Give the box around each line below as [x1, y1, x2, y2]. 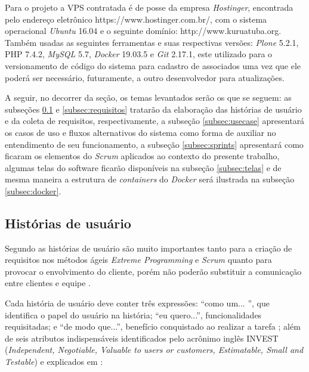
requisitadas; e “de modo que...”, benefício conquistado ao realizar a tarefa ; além [5, 320, 301, 333]
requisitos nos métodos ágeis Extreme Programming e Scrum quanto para [5, 253, 272, 266]
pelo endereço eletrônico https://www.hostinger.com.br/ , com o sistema [5, 13, 267, 25]
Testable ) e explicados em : [5, 355, 103, 368]
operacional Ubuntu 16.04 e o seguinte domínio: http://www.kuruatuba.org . [5, 24, 282, 37]
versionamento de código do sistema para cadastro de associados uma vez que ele [5, 59, 301, 72]
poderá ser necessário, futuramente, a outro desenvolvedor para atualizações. [5, 71, 285, 83]
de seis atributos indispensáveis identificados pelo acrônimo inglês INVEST [5, 331, 279, 344]
